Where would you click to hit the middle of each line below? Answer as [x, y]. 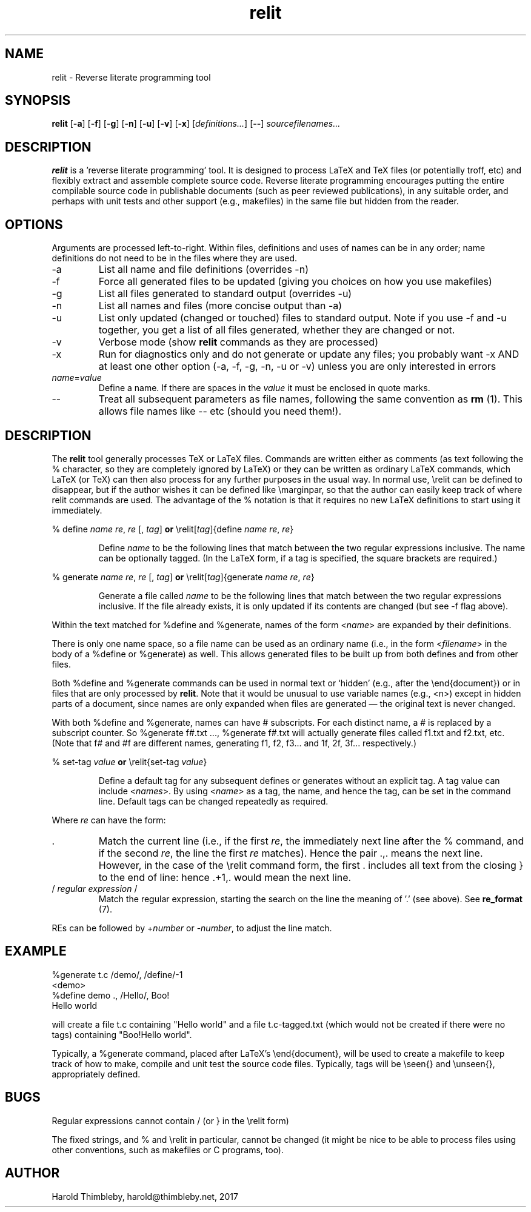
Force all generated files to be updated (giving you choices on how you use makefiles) [295, 282]
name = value [77, 378]
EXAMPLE [36, 951]
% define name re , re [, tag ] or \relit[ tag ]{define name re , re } [173, 529]
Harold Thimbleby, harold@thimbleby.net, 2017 [145, 1196]
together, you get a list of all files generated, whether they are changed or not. [277, 330]
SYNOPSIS [38, 101]
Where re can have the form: [109, 820]
